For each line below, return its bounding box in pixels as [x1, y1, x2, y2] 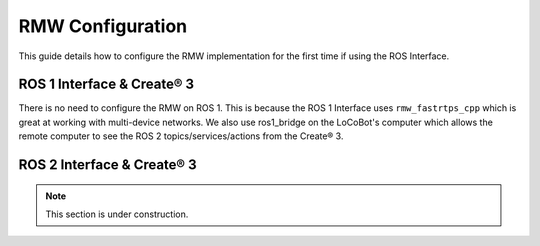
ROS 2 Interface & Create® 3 [18, 156, 197, 174]
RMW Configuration [18, 15, 188, 37]
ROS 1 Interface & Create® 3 [18, 76, 195, 93]
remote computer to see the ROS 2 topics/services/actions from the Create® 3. [18, 130, 344, 142]
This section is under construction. [45, 208, 189, 220]
